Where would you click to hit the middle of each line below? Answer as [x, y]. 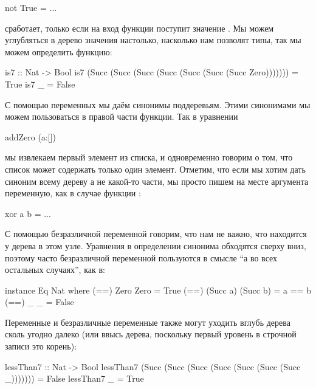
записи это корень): [41, 346]
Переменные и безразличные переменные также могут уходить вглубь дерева [148, 322]
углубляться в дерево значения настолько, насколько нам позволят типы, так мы [153, 40]
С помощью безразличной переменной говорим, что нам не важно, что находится [156, 234]
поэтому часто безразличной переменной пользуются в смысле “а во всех [141, 257]
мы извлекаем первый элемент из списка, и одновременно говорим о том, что [149, 157]
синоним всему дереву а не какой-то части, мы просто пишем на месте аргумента [157, 181]
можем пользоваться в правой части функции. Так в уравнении [122, 116]
